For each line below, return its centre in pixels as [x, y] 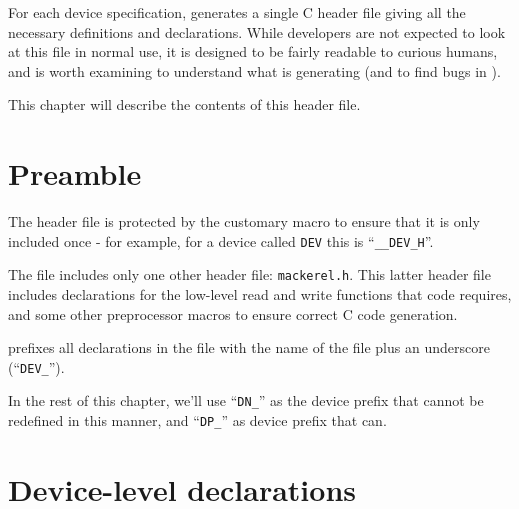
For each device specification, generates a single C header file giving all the [237, 12]
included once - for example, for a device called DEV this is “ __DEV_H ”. [221, 240]
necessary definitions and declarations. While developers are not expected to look [257, 31]
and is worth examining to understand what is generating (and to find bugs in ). [254, 70]
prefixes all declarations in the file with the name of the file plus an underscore [249, 347]
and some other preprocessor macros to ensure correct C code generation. [233, 313]
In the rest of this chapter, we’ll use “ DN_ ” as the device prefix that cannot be [246, 400]
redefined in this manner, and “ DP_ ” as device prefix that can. [197, 420]
